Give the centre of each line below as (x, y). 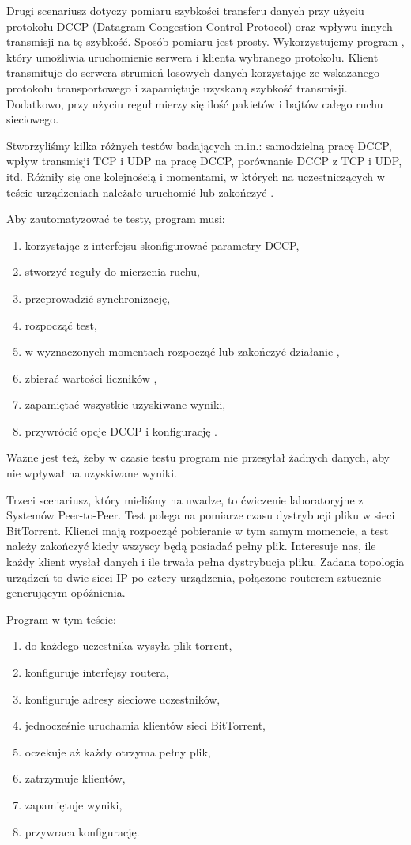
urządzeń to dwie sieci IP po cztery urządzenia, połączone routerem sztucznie (194, 577)
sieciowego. (33, 119)
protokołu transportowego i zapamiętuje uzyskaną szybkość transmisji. (177, 87)
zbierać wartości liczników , (91, 377)
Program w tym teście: (61, 619)
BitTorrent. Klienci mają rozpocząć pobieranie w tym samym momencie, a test (198, 530)
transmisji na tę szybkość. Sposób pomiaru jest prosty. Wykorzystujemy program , (205, 41)
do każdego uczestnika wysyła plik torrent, (128, 645)
